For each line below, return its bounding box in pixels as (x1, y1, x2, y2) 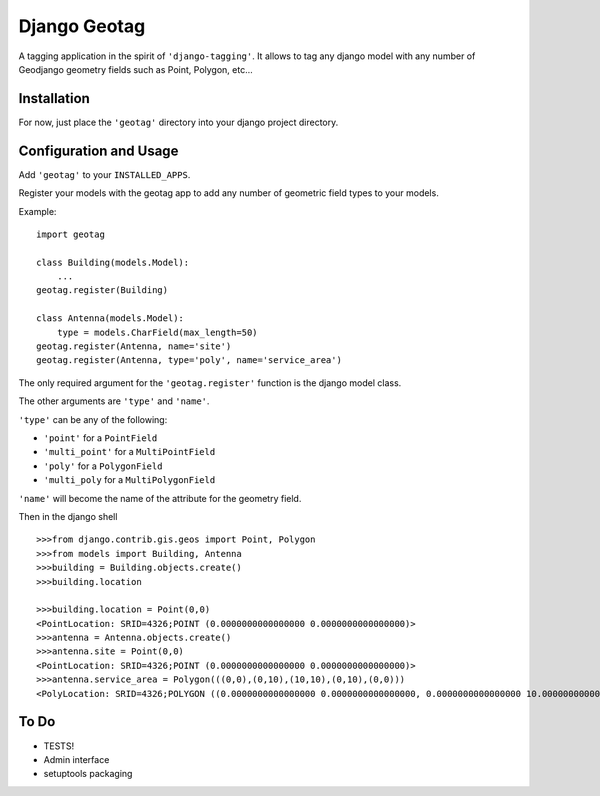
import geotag (36, 228, 105, 240)
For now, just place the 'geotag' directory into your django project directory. (18, 116, 339, 128)
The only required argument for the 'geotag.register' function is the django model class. (18, 376, 402, 389)
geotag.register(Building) (36, 285, 169, 296)
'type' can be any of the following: (18, 413, 168, 425)
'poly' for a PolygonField (43, 460, 163, 472)
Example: (18, 205, 57, 217)
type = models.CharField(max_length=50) (56, 326, 259, 338)
